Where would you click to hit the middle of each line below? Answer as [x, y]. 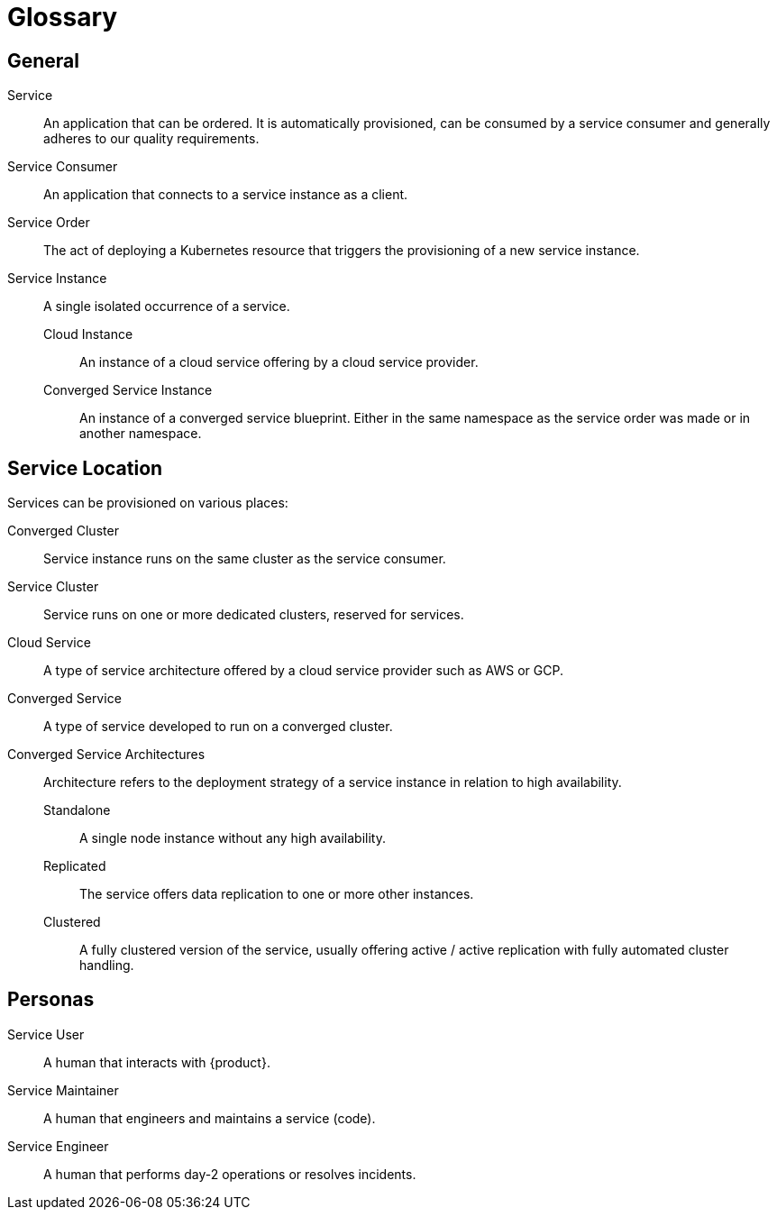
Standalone [77, 810]
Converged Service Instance [128, 390]
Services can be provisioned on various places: [148, 503]
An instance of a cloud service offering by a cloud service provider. [279, 362]
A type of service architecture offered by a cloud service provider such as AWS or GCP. [303, 671]
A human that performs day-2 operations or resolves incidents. [230, 1174]
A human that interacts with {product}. [157, 1062]
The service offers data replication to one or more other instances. [277, 894]
